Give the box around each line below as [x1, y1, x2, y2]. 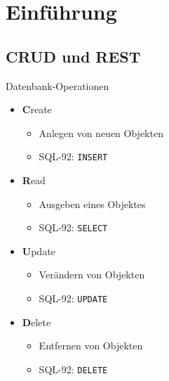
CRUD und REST [6, 45, 141, 67]
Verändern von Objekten [39, 267, 145, 282]
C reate [22, 102, 52, 117]
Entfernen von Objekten [39, 338, 143, 353]
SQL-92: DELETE [39, 361, 108, 376]
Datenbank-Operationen [6, 78, 109, 93]
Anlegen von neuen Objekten [39, 125, 163, 140]
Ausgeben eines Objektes [39, 196, 146, 211]
